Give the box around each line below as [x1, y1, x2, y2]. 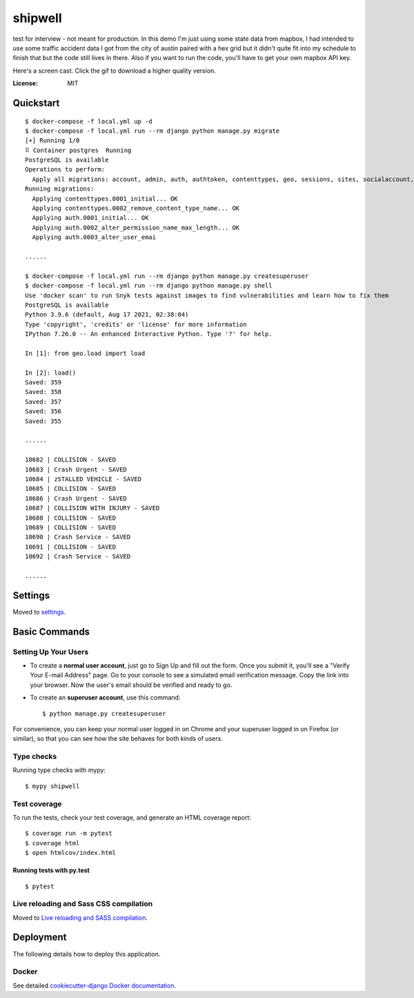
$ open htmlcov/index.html [25, 849, 117, 857]
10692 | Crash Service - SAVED [25, 553, 131, 561]
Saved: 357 [25, 397, 62, 406]
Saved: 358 [25, 388, 62, 396]
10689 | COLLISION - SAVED [25, 523, 117, 531]
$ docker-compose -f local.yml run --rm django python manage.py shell [25, 282, 273, 290]
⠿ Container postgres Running [25, 146, 132, 154]
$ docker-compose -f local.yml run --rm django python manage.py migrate [25, 126, 280, 135]
